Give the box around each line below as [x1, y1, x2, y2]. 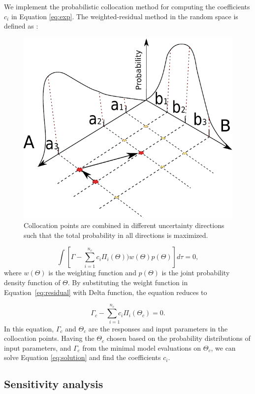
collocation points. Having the [4, 333, 95, 343]
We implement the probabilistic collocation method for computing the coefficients [4, 1, 250, 11]
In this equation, [4, 323, 54, 333]
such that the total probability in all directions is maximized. [24, 230, 208, 240]
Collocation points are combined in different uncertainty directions [24, 220, 224, 230]
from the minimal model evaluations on [82, 342, 201, 353]
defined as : [4, 21, 38, 31]
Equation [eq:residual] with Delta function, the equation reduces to [4, 287, 207, 297]
